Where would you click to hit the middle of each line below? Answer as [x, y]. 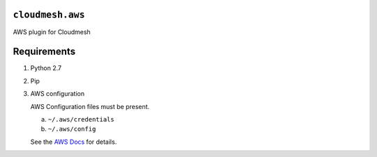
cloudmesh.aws [49, 15]
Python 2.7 [46, 68]
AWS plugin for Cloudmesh [52, 32]
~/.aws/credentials [81, 119]
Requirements [44, 52]
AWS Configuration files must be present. [90, 106]
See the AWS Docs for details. [74, 142]
